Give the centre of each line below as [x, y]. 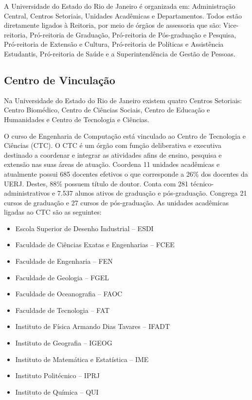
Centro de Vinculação [60, 80]
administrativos [27, 193]
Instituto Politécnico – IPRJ [57, 375]
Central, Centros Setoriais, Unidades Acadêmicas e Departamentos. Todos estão [123, 15]
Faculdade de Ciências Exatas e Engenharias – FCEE [95, 245]
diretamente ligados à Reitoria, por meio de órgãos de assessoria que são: [113, 25]
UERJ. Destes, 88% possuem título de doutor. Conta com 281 [96, 183]
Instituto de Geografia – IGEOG [64, 343]
